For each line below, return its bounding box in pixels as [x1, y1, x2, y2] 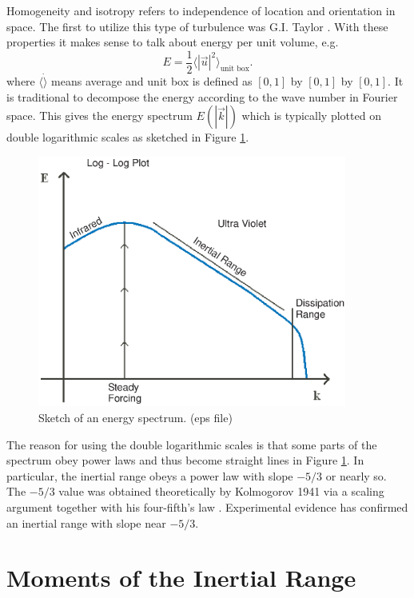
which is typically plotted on [241, 107, 381, 124]
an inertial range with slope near [6, 514, 166, 531]
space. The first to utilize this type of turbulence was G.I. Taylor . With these [6, 18, 388, 34]
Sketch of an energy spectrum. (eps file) [38, 409, 233, 426]
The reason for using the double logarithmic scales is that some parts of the [6, 436, 377, 452]
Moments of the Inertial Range [6, 561, 356, 594]
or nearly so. [325, 467, 387, 484]
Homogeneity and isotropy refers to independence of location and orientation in [6, 2, 396, 18]
